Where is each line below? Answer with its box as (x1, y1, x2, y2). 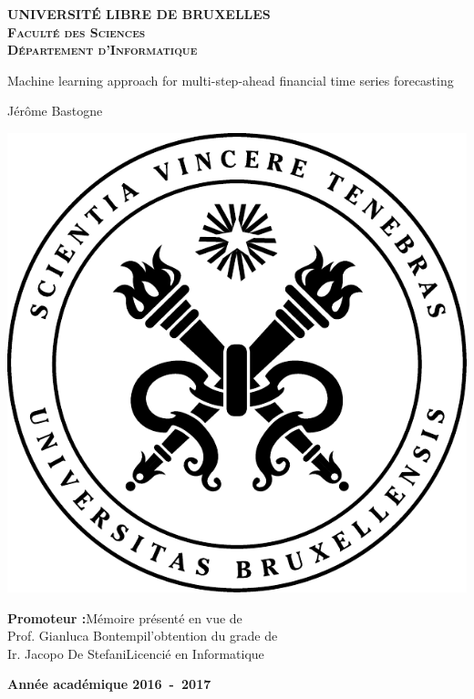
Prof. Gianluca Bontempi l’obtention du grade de (7, 626, 278, 645)
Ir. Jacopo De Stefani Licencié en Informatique (7, 643, 264, 663)
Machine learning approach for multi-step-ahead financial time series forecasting (7, 70, 454, 89)
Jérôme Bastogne (7, 101, 103, 120)
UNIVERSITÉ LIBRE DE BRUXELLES (7, 5, 271, 23)
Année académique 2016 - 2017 (7, 674, 211, 694)
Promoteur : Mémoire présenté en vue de (7, 608, 242, 627)
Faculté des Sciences (7, 22, 146, 41)
